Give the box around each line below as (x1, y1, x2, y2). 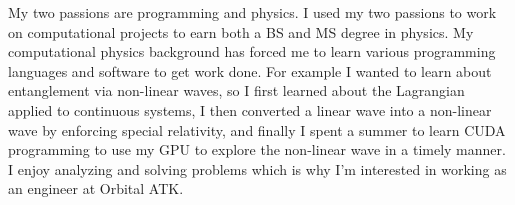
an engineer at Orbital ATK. (8, 178, 184, 199)
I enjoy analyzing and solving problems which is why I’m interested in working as (8, 158, 507, 179)
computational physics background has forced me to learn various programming (8, 41, 496, 62)
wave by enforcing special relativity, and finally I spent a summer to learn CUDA (8, 119, 506, 140)
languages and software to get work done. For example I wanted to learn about (8, 60, 492, 81)
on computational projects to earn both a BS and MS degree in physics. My (8, 21, 474, 42)
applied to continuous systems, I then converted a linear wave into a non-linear (8, 99, 492, 120)
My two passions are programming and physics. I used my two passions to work (8, 2, 497, 22)
